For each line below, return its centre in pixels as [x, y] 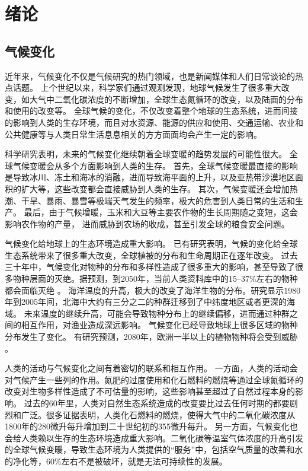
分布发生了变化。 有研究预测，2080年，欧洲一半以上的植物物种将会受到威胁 [151, 337]
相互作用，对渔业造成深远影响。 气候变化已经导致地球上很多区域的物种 [159, 325]
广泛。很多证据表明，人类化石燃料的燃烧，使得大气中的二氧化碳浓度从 [158, 414]
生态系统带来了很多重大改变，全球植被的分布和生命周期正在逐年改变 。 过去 [151, 255]
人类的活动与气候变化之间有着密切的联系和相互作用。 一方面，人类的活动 [147, 368]
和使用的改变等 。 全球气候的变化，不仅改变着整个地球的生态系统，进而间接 [151, 111]
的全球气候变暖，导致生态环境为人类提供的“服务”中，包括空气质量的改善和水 [154, 449]
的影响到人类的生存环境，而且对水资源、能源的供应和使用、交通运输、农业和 [154, 122]
